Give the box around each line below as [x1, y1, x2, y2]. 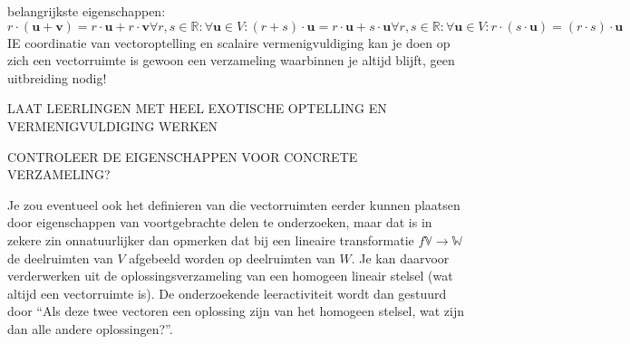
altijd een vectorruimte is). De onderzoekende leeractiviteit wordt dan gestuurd [7, 283, 447, 302]
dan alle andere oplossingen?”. [7, 319, 173, 338]
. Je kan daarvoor [351, 248, 450, 267]
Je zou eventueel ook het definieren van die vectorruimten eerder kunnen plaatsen [7, 195, 460, 214]
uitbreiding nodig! [7, 68, 107, 87]
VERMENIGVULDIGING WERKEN [7, 116, 218, 135]
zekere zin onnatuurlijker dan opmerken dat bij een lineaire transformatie [7, 230, 414, 249]
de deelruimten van [7, 248, 113, 267]
